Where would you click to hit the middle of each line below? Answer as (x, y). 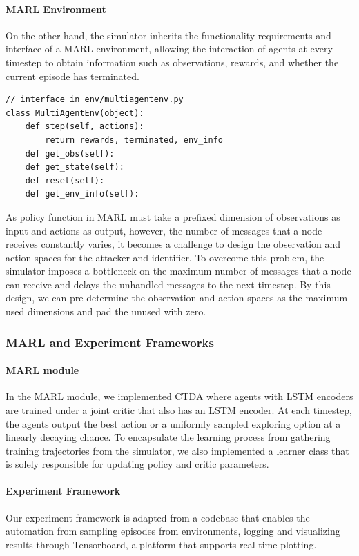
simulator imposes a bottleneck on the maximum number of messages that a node (178, 271)
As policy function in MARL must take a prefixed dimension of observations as (173, 216)
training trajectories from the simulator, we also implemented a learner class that (177, 450)
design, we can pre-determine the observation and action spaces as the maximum (177, 298)
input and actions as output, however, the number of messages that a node (164, 230)
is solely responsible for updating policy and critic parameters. (137, 464)
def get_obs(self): (70, 153)
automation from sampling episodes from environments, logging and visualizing (173, 531)
